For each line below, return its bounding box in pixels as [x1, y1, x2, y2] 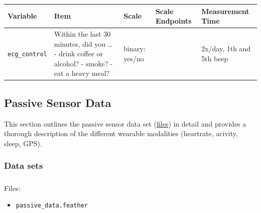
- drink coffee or [54, 48, 103, 59]
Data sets [4, 159, 43, 172]
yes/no [123, 53, 144, 63]
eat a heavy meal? [54, 68, 110, 78]
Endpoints [155, 16, 192, 26]
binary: [123, 43, 146, 54]
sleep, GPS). [4, 138, 42, 148]
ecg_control [8, 51, 47, 58]
